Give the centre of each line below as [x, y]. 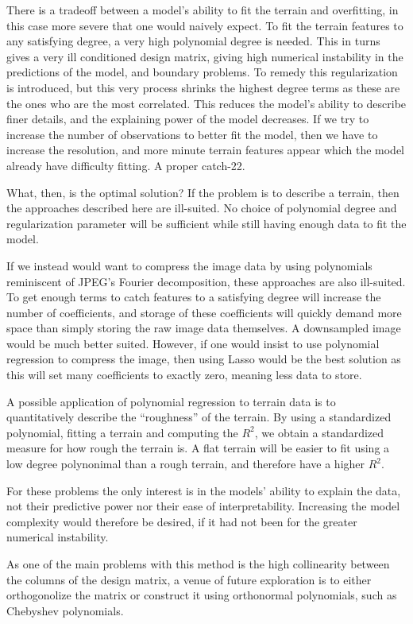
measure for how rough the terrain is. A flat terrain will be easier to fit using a [198, 448]
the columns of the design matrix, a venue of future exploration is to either [189, 579]
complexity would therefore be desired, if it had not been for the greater [182, 521]
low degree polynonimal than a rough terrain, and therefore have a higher [186, 464]
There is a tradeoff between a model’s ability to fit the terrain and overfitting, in [203, 10]
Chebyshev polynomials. [65, 610]
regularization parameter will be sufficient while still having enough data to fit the [206, 223]
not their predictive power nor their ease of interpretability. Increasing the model [203, 506]
